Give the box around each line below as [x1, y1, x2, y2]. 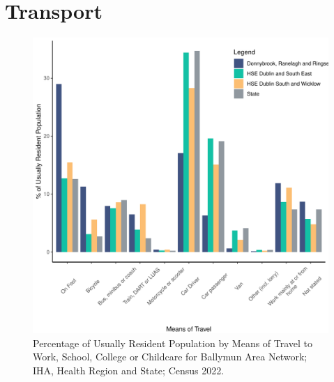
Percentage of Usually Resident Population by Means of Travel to [33, 335, 313, 350]
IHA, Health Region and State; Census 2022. [33, 362, 225, 377]
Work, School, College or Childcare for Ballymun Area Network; [33, 349, 308, 364]
